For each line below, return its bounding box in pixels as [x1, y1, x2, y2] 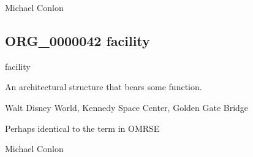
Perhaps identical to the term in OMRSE [5, 121, 160, 134]
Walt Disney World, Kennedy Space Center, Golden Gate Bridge [5, 101, 249, 113]
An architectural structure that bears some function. [5, 80, 202, 93]
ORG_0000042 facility [5, 31, 150, 50]
